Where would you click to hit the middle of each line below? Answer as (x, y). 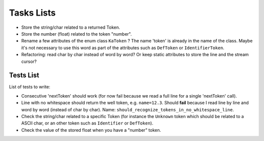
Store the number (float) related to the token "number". (77, 34)
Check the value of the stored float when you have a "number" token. (91, 130)
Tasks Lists (32, 13)
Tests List (24, 75)
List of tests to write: (30, 87)
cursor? (29, 61)
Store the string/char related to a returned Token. (71, 27)
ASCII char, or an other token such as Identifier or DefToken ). (87, 123)
